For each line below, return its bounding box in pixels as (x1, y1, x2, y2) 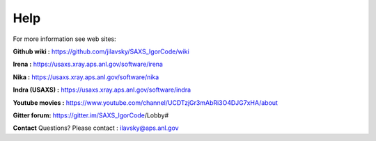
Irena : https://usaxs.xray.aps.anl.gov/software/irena (13, 60, 164, 69)
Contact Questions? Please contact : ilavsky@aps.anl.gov (13, 124, 179, 132)
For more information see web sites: (13, 35, 116, 43)
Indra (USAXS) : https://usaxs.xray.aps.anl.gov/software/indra (13, 85, 191, 94)
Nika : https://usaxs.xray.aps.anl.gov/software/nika (13, 73, 159, 81)
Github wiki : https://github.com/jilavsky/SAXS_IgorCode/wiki (13, 47, 189, 56)
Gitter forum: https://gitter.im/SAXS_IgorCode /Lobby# (13, 111, 169, 119)
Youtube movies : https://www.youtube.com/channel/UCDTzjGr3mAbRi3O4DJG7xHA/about (13, 98, 279, 107)
